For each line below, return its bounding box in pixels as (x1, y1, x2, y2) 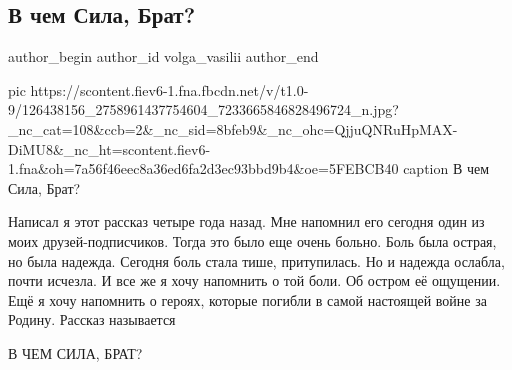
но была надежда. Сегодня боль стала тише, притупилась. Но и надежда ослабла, (8, 250, 505, 271)
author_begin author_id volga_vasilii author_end (8, 46, 319, 67)
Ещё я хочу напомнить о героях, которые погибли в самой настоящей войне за (8, 289, 487, 310)
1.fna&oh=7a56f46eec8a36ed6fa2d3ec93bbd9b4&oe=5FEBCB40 (8, 158, 399, 179)
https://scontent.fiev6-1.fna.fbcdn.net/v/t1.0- (30, 79, 309, 100)
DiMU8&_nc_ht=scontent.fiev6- (8, 138, 211, 159)
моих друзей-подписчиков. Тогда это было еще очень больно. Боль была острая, (8, 230, 497, 251)
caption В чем (403, 158, 490, 179)
